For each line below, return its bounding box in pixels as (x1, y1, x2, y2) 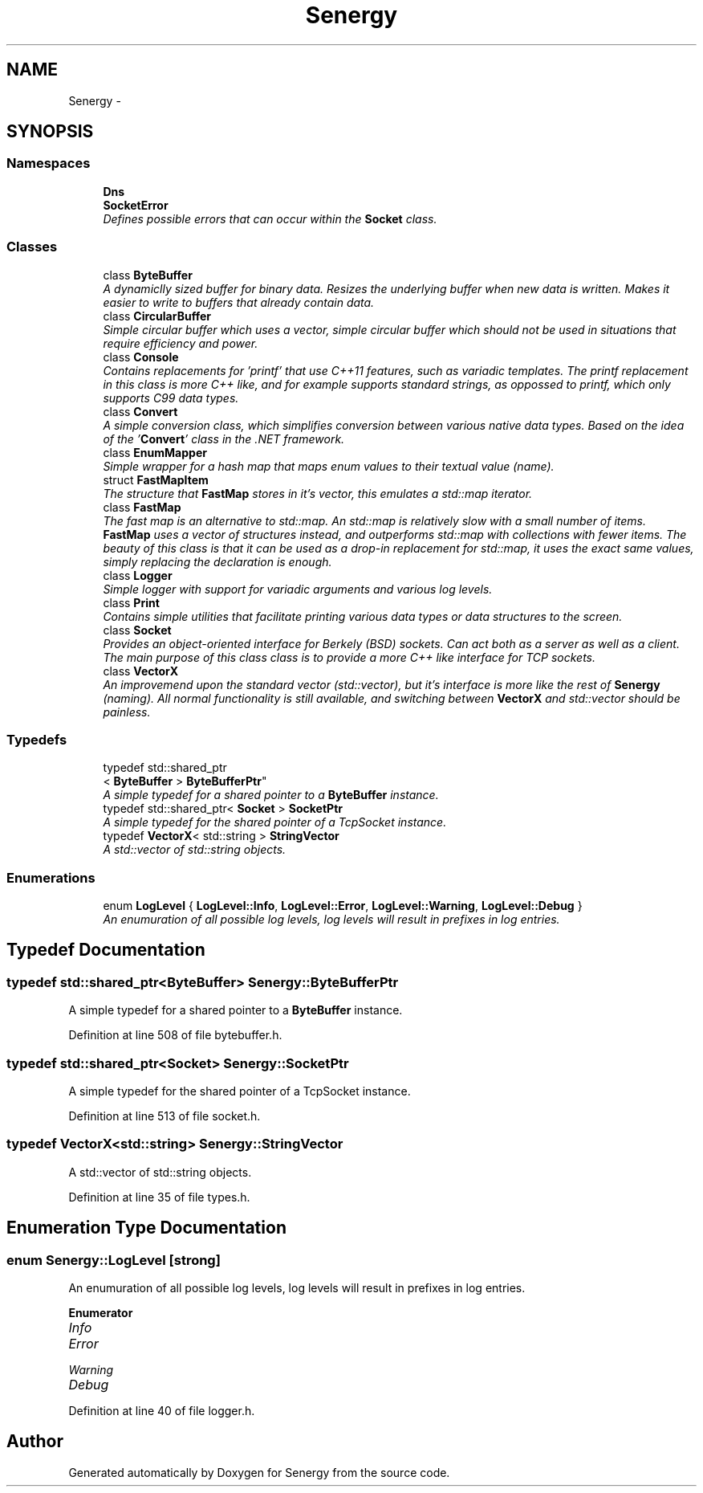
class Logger (103, 568, 173, 582)
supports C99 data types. (103, 390, 239, 405)
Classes (6, 239, 58, 255)
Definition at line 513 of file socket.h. (68, 1109, 261, 1124)
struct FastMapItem (103, 472, 209, 487)
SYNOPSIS (6, 121, 94, 142)
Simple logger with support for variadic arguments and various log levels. (103, 581, 493, 596)
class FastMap (103, 500, 181, 514)
